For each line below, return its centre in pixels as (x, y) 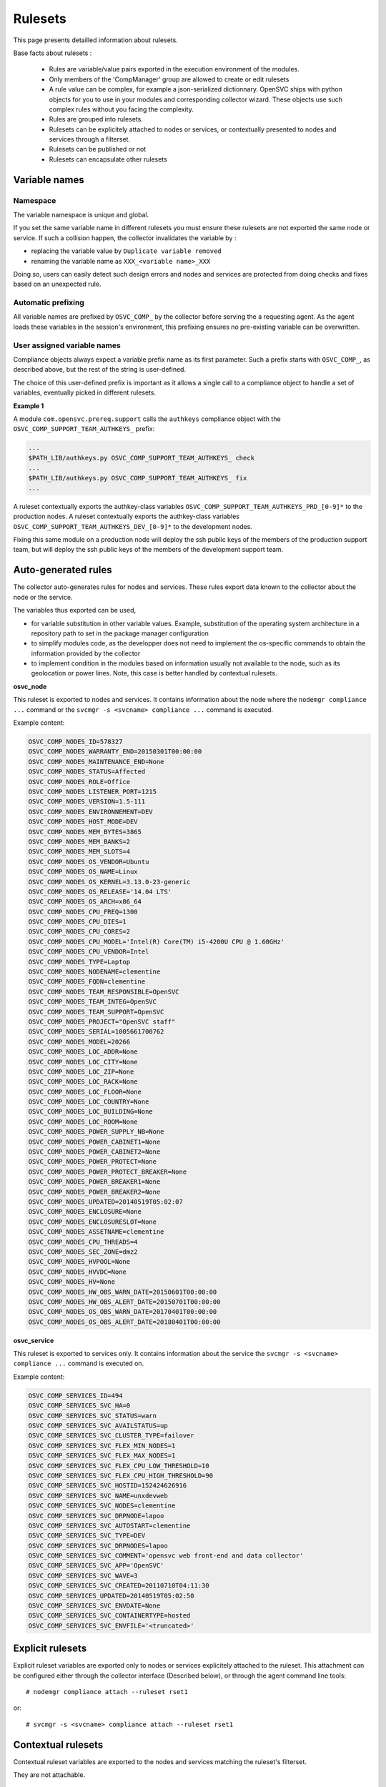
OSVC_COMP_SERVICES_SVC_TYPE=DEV (87, 1536)
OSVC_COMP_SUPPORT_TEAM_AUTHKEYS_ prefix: (84, 429)
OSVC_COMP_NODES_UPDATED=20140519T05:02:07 (106, 1202)
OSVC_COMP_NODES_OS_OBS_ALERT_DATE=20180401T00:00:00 (124, 1322)
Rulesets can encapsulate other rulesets (108, 159)
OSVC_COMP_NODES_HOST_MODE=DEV (83, 822)
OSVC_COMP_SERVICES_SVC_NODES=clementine (102, 1506)
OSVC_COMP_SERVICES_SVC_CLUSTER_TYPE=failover (111, 1436)
